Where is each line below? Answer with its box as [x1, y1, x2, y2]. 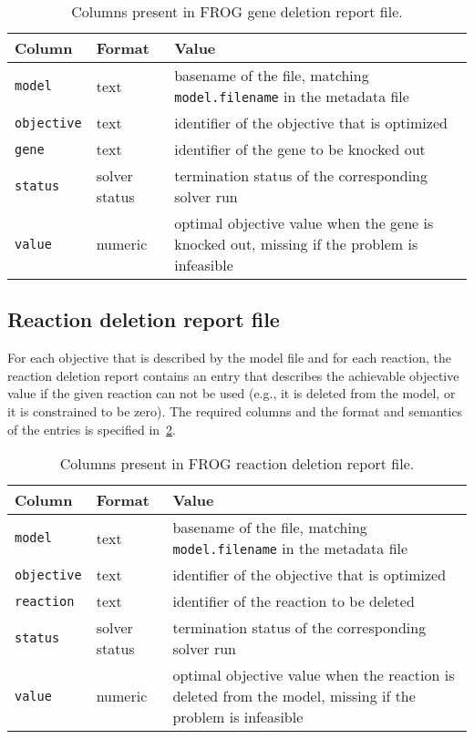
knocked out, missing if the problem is [174, 233, 418, 254]
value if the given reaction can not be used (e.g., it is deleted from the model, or [7, 384, 456, 403]
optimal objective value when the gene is [174, 212, 434, 233]
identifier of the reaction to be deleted [172, 590, 415, 612]
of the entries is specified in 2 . [7, 419, 176, 438]
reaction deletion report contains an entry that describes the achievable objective [7, 365, 459, 385]
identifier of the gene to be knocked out [174, 139, 426, 159]
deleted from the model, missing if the [172, 685, 416, 707]
